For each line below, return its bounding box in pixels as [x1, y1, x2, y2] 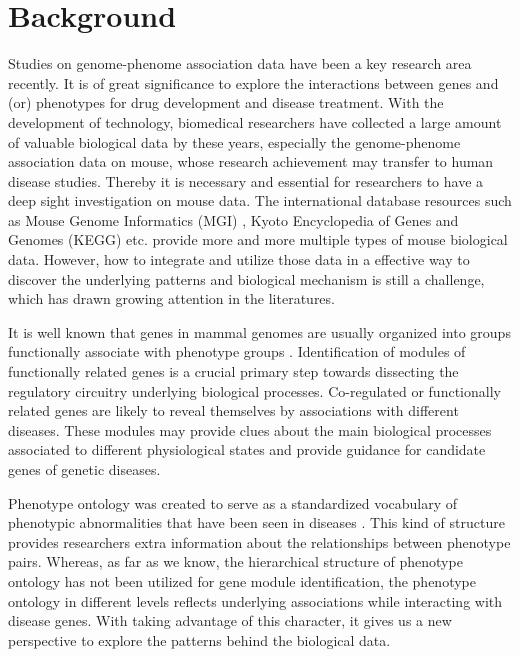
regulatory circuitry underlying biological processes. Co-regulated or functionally [8, 380, 501, 401]
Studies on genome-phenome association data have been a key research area [8, 53, 472, 74]
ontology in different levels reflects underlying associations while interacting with [8, 590, 503, 611]
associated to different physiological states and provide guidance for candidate [8, 439, 486, 460]
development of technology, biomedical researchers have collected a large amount [8, 111, 502, 132]
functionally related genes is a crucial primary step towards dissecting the [8, 361, 459, 382]
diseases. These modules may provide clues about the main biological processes [8, 419, 492, 440]
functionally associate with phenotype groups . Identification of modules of [8, 341, 466, 362]
